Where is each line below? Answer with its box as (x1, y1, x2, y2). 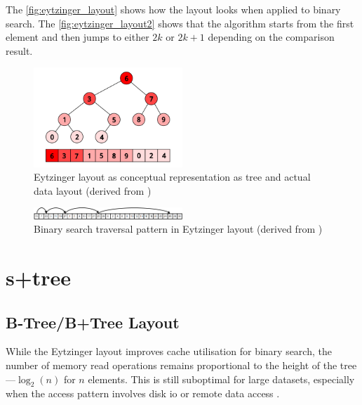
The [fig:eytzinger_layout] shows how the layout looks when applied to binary (6, 2, 341, 16)
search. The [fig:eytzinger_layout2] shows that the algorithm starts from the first (6, 15, 354, 30)
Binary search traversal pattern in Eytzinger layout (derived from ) (34, 221, 323, 236)
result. (6, 43, 33, 58)
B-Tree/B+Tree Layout (6, 311, 180, 333)
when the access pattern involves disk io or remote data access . (6, 386, 280, 401)
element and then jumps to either (6, 30, 149, 44)
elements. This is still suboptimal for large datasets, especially (88, 371, 355, 386)
